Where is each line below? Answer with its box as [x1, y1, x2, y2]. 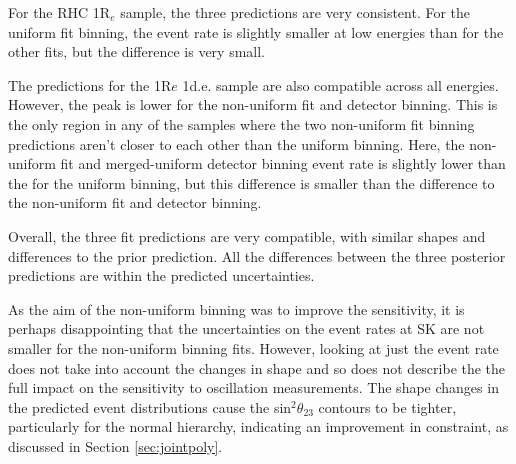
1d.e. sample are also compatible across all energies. [182, 74, 499, 95]
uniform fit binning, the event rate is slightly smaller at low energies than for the [8, 21, 504, 42]
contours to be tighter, [318, 396, 457, 417]
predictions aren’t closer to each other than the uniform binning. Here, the [8, 133, 465, 154]
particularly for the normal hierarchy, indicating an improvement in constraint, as [8, 416, 509, 437]
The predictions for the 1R [8, 74, 172, 95]
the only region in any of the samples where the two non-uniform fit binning [8, 113, 475, 134]
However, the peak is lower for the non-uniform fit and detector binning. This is [8, 94, 498, 115]
